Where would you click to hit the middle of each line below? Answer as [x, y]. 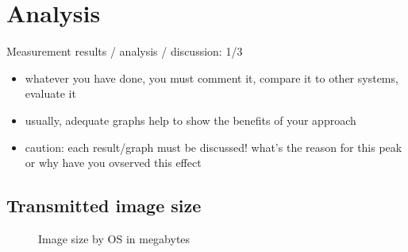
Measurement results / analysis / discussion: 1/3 [125, 51]
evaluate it [50, 93]
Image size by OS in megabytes [114, 238]
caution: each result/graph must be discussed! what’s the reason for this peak [214, 147]
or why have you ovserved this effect [113, 163]
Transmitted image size [104, 205]
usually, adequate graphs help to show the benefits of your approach [191, 120]
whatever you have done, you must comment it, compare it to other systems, [212, 78]
